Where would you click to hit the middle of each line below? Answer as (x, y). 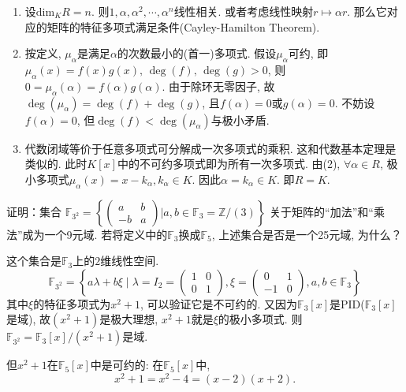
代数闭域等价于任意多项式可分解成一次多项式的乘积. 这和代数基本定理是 (210, 148)
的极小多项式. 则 (260, 319)
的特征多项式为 (72, 303)
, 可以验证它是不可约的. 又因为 (219, 303)
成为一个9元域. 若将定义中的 (95, 234)
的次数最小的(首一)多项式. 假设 (197, 53)
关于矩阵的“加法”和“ (322, 211)
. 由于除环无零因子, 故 (218, 86)
